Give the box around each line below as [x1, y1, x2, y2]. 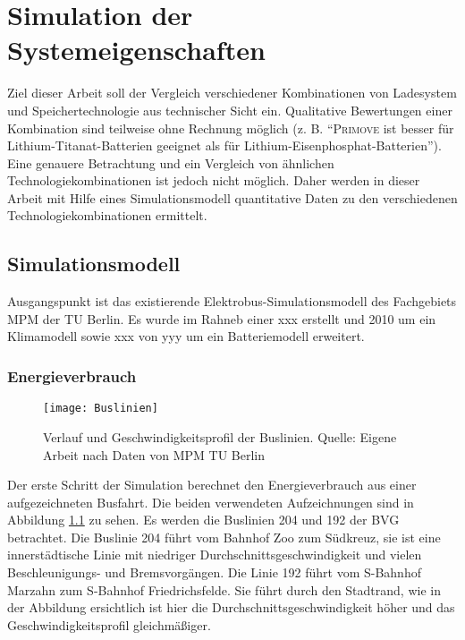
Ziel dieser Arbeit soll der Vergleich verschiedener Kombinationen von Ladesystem [7, 83, 457, 102]
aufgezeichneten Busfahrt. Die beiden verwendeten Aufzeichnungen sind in [7, 492, 414, 511]
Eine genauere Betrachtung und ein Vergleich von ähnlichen [7, 153, 334, 172]
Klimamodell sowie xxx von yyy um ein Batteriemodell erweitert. [7, 327, 365, 346]
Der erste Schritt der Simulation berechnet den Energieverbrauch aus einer [7, 475, 417, 494]
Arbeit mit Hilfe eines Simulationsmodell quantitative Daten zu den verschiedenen [7, 188, 458, 207]
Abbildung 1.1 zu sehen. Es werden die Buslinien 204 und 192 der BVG [7, 510, 400, 529]
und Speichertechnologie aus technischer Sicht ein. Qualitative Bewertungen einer [7, 100, 452, 119]
